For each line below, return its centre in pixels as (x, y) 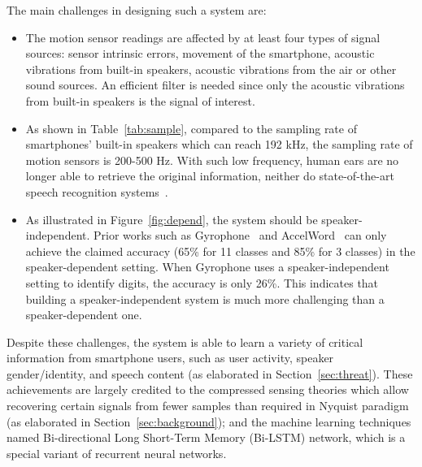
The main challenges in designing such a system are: (137, 10)
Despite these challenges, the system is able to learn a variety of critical (185, 342)
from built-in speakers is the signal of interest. (140, 100)
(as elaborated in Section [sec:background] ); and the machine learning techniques (209, 421)
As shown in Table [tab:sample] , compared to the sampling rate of (191, 128)
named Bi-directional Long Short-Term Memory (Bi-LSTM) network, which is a (206, 437)
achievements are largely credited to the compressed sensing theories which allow (208, 389)
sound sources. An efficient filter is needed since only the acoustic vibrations (215, 85)
